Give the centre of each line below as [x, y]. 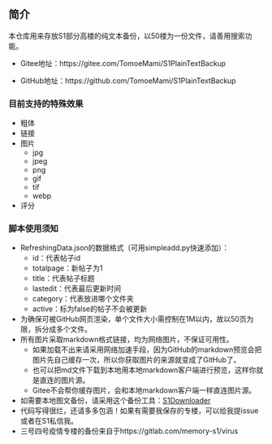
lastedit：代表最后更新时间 [77, 288]
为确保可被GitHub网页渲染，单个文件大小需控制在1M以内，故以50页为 [137, 319]
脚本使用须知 [34, 229]
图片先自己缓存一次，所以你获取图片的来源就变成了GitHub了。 [136, 360]
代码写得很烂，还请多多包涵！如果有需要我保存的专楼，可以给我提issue [139, 411]
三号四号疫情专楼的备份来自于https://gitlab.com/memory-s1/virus [129, 431]
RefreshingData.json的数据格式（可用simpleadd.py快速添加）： [125, 248]
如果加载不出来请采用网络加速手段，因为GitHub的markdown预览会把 [147, 349]
